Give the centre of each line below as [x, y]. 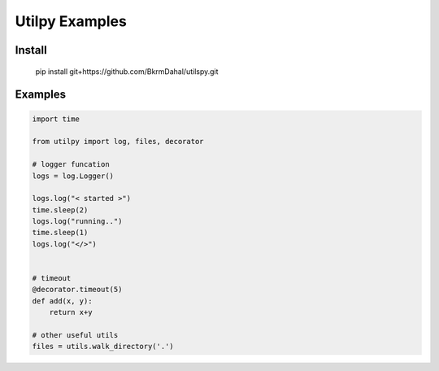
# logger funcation [71, 164]
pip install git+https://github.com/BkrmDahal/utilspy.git [127, 71]
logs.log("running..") [77, 221]
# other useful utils [75, 335]
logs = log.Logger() [73, 176]
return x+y [71, 312]
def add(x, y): [62, 301]
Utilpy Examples [71, 21]
